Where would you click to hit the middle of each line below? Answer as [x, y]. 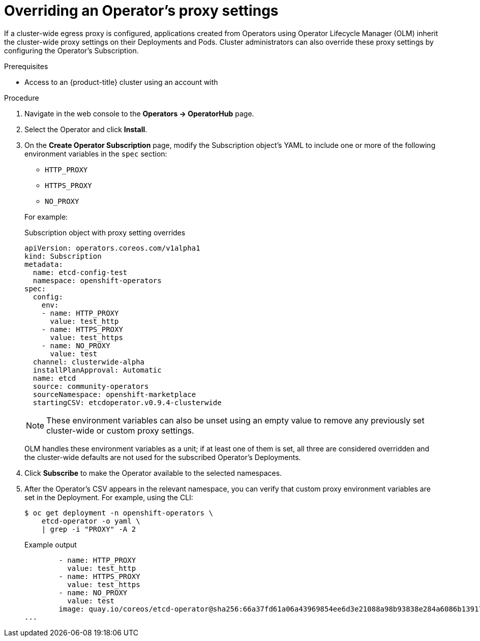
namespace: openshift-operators [97, 280]
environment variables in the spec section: [96, 154]
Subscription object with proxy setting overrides [105, 232]
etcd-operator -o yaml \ [91, 521]
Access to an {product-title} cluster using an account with [121, 82]
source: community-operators [91, 386]
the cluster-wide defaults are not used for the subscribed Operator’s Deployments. [163, 457]
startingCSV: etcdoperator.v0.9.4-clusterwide [127, 402]
